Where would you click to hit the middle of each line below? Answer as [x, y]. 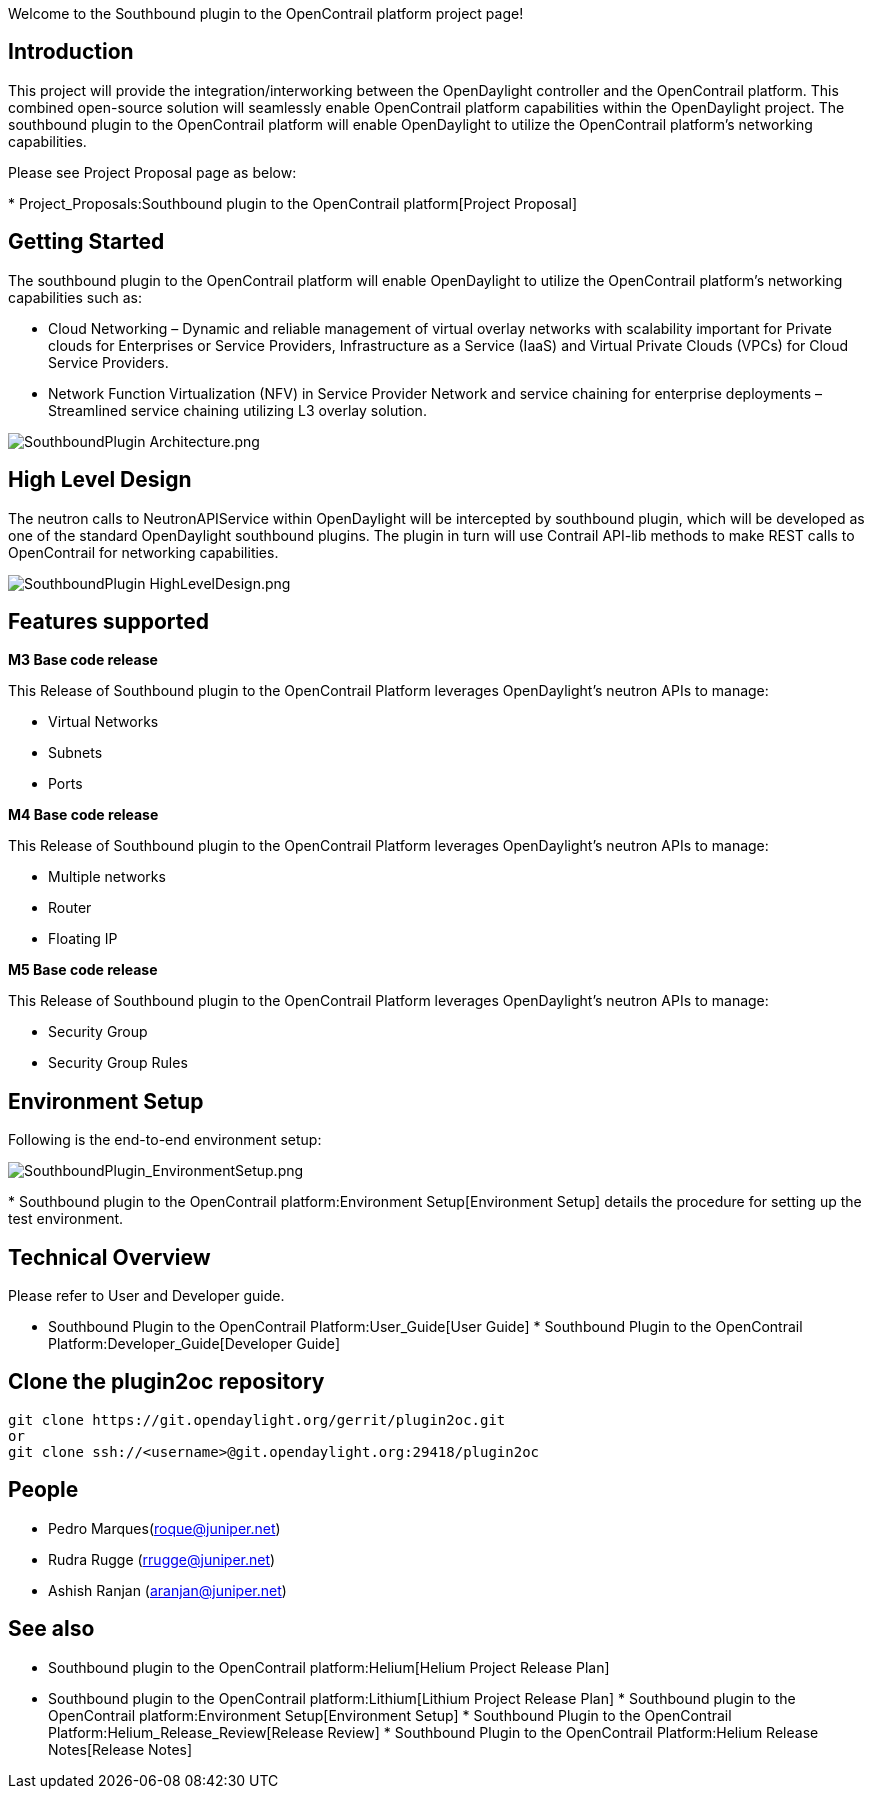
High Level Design [100, 480]
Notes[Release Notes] [120, 1749]
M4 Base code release [83, 815]
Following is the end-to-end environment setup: [165, 1140]
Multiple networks [107, 877]
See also [51, 1629]
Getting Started [86, 242]
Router [70, 908]
